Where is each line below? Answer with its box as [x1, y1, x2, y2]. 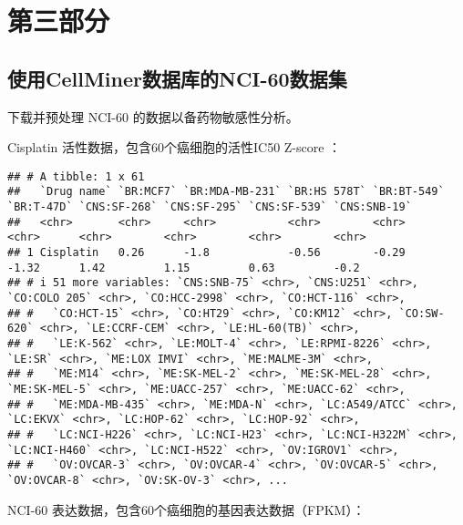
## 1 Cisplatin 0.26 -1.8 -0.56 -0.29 [7, 246, 406, 260]
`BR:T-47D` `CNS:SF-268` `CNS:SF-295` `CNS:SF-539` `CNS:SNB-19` [7, 201, 412, 214]
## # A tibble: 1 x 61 [7, 170, 145, 183]
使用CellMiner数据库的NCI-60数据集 [7, 64, 347, 92]
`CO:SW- [398, 306, 445, 320]
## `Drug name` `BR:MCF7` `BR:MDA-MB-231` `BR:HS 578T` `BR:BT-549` [7, 185, 445, 199]
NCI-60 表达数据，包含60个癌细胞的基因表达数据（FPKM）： [7, 499, 365, 519]
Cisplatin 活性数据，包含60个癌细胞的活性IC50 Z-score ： [7, 138, 342, 157]
